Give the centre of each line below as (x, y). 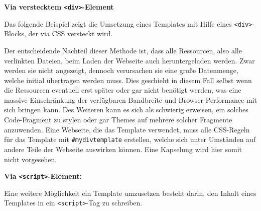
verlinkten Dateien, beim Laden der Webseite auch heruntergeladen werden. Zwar (129, 60)
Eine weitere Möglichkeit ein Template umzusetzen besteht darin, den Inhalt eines (130, 193)
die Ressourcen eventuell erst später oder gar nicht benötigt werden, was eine (123, 90)
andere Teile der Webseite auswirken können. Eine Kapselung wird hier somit (123, 149)
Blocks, (15, 33)
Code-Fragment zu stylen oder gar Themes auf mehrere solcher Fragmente (118, 120)
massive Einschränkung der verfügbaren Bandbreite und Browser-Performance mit (130, 99)
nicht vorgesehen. (31, 159)
